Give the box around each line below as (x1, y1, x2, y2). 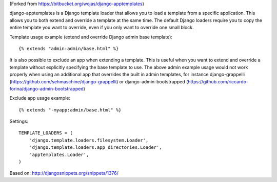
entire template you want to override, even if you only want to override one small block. (9, 25, 194, 31)
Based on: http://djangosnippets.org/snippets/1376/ (9, 170, 119, 176)
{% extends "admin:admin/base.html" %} (18, 45, 119, 51)
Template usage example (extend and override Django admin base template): (9, 34, 173, 40)
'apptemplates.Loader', (29, 151, 89, 157)
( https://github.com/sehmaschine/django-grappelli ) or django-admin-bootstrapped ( (9, 78, 188, 84)
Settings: (9, 118, 28, 125)
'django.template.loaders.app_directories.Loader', (29, 145, 162, 150)
